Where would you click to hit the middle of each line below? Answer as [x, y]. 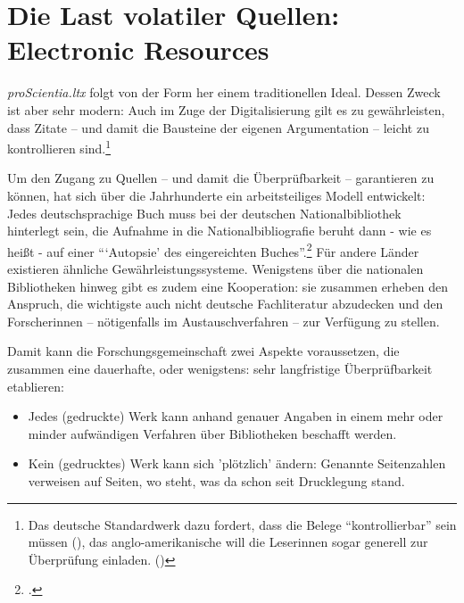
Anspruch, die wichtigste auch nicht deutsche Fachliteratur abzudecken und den [225, 304]
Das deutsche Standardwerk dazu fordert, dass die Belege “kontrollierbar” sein [242, 524]
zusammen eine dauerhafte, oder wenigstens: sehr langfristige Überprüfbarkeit [220, 368]
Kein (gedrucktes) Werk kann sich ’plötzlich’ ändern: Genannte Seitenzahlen [237, 463]
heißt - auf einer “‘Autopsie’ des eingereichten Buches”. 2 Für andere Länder [213, 250]
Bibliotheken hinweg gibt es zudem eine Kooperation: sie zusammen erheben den [228, 286]
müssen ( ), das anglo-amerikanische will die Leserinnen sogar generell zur [228, 542]
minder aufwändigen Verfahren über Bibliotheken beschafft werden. [212, 433]
